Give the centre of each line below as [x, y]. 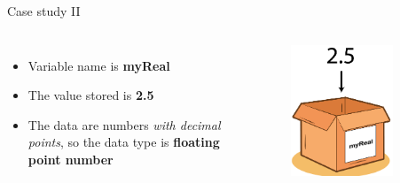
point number [71, 159]
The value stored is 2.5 [91, 95]
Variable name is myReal [99, 65]
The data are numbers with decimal [124, 124]
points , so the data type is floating [124, 142]
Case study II [44, 11]
